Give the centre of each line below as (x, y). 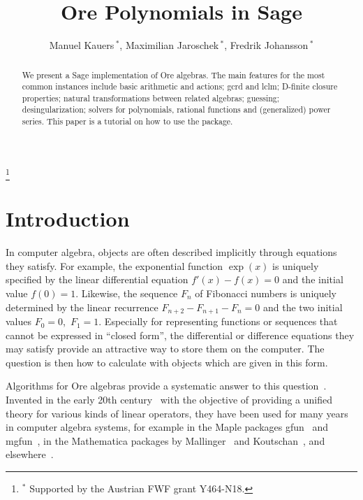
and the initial (313, 279)
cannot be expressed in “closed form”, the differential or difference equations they (180, 335)
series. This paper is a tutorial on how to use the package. (127, 121)
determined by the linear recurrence (82, 307)
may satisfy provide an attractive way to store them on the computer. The (165, 349)
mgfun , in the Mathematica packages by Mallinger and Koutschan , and (165, 440)
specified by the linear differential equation (97, 279)
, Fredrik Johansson (266, 45)
